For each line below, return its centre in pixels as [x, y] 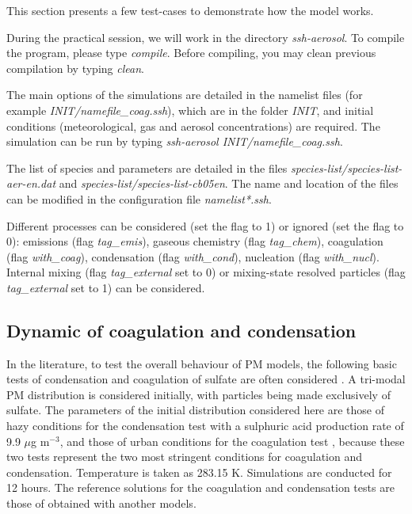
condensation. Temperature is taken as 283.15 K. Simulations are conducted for [199, 472]
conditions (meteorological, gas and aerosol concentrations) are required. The [193, 126]
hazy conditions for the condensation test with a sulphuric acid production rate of [205, 426]
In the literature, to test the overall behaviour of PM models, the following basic [202, 363]
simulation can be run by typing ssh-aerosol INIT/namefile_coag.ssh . [175, 141]
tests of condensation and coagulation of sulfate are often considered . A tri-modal [206, 379]
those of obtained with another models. [101, 503]
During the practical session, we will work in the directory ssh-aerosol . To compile [206, 37]
